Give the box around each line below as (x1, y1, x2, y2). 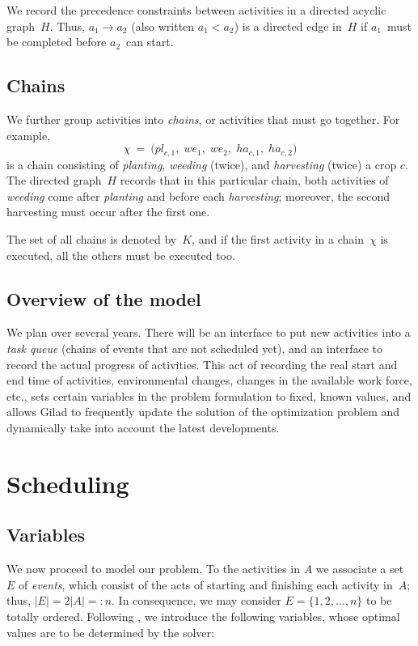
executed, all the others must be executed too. (6, 246, 235, 263)
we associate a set (315, 560, 404, 577)
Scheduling (6, 466, 129, 499)
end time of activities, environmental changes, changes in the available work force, (6, 372, 412, 389)
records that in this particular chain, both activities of (120, 172, 389, 189)
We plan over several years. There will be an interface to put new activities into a (6, 324, 411, 341)
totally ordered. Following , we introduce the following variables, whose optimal (6, 607, 400, 624)
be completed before (6, 33, 107, 50)
